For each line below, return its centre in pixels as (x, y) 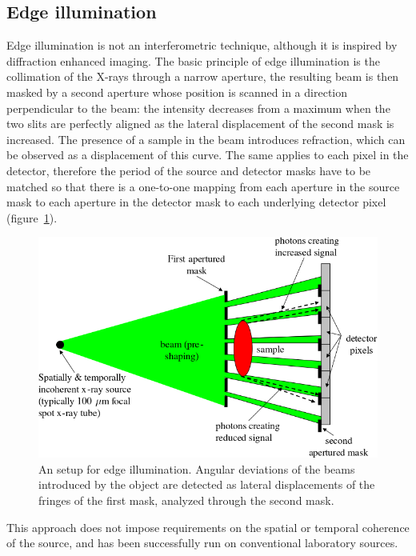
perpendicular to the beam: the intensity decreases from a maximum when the (198, 108)
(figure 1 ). (32, 217)
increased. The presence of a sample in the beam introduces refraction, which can (206, 139)
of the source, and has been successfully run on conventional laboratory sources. (202, 543)
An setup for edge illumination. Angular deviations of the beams (197, 468)
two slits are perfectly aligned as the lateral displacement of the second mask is (200, 124)
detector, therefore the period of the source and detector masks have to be (189, 170)
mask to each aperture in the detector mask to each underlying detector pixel (196, 202)
